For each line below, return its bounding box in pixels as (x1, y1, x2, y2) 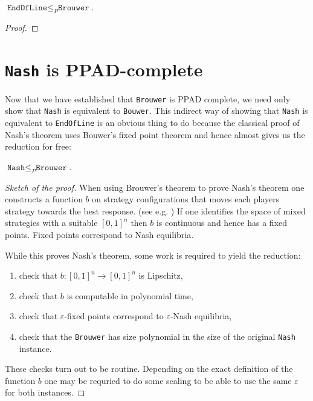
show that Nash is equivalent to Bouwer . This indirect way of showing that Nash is (5, 104, 308, 117)
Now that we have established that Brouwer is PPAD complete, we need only (5, 92, 291, 105)
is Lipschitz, (138, 269, 183, 282)
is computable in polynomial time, (66, 289, 193, 302)
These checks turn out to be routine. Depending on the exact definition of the (5, 362, 293, 375)
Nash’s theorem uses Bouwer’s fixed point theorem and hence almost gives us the (5, 128, 305, 141)
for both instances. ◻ (5, 386, 85, 399)
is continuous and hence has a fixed (156, 216, 288, 229)
